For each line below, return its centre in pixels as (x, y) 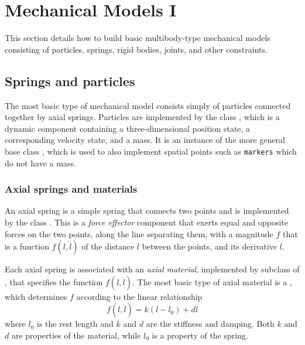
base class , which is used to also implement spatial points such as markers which (151, 151)
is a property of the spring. (200, 335)
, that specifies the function (54, 281)
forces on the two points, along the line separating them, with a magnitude (139, 233)
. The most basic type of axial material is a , (212, 281)
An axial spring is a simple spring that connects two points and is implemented (147, 211)
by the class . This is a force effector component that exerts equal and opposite (147, 222)
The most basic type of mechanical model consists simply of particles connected (148, 105)
